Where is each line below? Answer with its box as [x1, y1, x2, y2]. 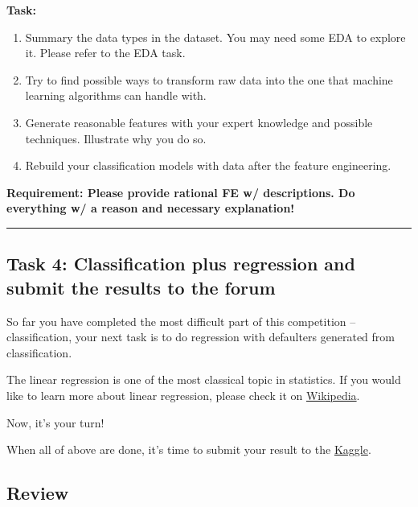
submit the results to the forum [6, 274, 276, 299]
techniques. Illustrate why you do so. [25, 130, 207, 146]
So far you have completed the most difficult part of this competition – [6, 312, 356, 329]
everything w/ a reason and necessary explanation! [6, 200, 295, 216]
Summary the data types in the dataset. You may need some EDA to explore [25, 28, 406, 45]
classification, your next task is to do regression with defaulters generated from [6, 328, 395, 345]
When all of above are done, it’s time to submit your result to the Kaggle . [6, 441, 371, 458]
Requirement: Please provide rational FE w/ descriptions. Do [6, 183, 355, 200]
